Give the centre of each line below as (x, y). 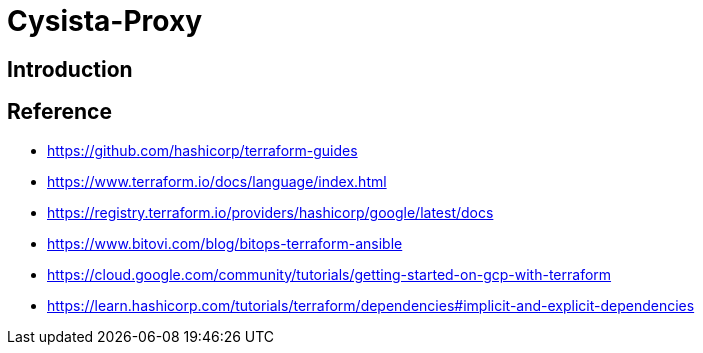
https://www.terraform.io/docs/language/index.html (217, 181)
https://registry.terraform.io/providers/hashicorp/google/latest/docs (270, 212)
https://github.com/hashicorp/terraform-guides (202, 150)
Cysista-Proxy (105, 21)
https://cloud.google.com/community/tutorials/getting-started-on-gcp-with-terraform (329, 274)
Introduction (70, 69)
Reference (59, 112)
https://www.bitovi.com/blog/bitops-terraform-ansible (225, 243)
